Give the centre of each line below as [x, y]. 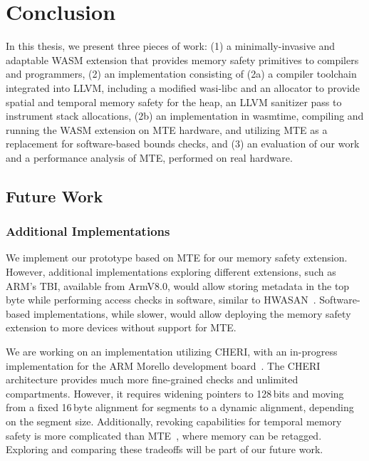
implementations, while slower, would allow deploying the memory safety [192, 313]
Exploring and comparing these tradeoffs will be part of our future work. [165, 449]
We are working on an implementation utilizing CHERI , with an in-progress [172, 352]
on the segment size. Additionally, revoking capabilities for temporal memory [174, 421]
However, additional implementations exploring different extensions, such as [171, 272]
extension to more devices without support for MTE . [121, 327]
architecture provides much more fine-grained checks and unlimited [152, 379]
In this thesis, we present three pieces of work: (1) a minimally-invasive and [171, 46]
